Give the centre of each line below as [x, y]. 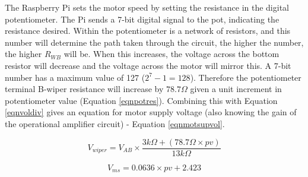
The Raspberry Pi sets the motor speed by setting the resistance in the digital [147, 7]
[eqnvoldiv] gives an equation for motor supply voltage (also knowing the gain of [151, 112]
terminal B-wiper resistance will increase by [84, 89]
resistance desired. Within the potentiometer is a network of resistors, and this [148, 31]
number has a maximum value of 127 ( [75, 77]
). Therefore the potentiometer [246, 77]
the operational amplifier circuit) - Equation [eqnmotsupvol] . [115, 123]
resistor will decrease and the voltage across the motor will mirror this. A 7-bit [148, 65]
